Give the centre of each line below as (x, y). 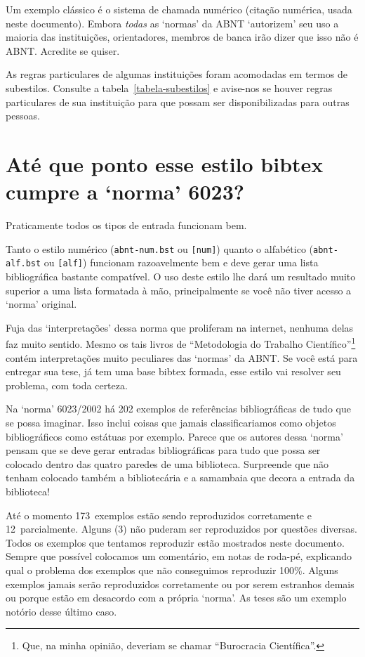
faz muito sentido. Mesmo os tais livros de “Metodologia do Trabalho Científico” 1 (181, 343)
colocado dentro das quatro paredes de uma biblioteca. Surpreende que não (167, 463)
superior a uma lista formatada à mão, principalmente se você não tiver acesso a (179, 290)
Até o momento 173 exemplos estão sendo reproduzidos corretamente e (159, 515)
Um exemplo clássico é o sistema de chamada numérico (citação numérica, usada (179, 9)
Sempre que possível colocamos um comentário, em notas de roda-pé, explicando (179, 556)
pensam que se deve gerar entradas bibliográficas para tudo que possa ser (163, 450)
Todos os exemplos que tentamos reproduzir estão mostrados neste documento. (175, 542)
